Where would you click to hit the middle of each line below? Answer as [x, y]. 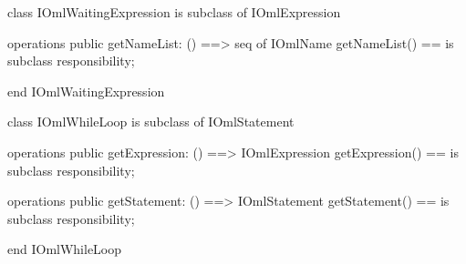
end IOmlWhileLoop [65, 249]
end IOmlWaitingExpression [86, 91]
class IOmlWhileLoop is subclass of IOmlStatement [151, 122]
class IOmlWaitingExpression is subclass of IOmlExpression [174, 12]
